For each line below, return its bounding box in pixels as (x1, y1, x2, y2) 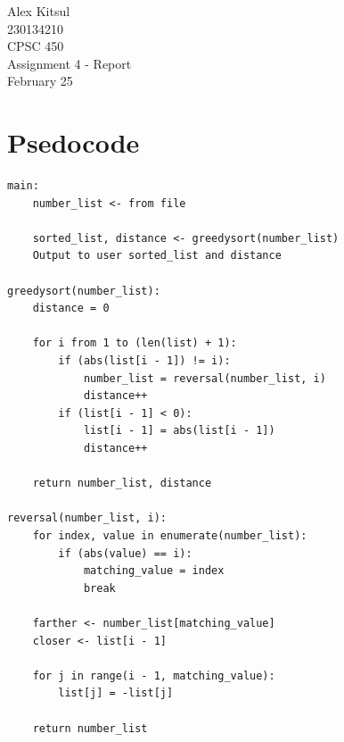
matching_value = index (83, 564, 225, 578)
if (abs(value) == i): (58, 546, 192, 560)
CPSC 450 (7, 37, 64, 55)
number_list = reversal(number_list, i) (83, 371, 326, 385)
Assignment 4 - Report (7, 54, 132, 72)
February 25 (7, 71, 73, 90)
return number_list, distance (32, 477, 212, 490)
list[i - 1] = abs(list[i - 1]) (83, 424, 275, 438)
